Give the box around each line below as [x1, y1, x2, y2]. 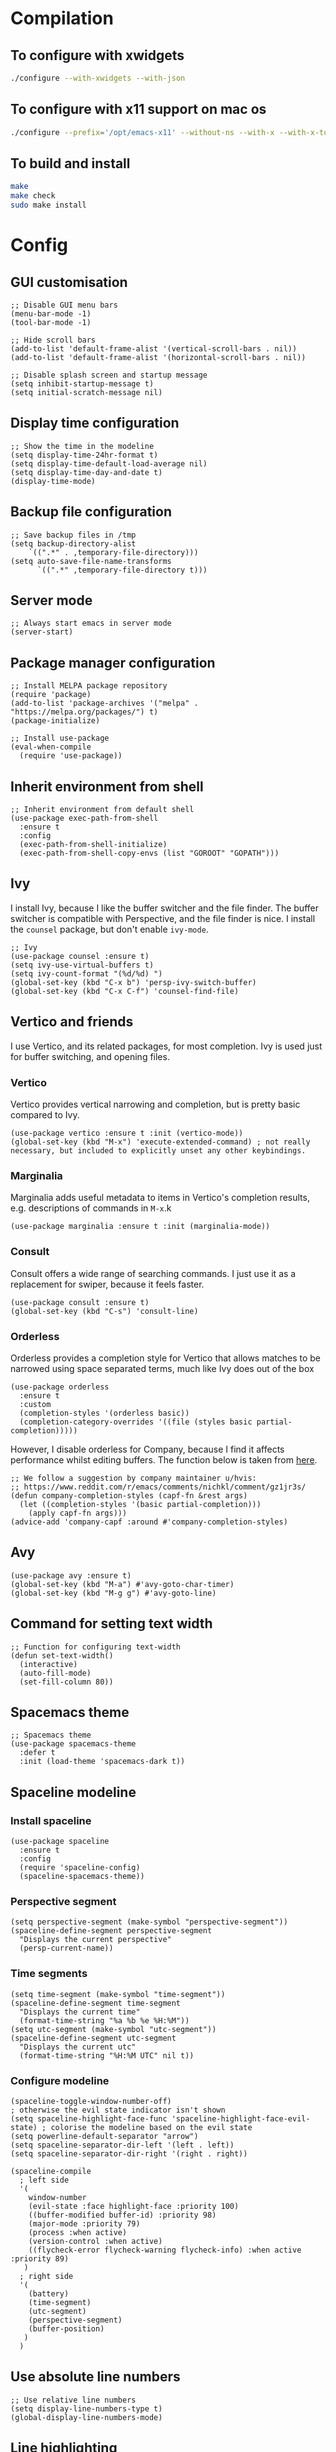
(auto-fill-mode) [19, 1668, 92, 1678]
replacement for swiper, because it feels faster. [10, 1278, 205, 1290]
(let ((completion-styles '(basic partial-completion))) [19, 1499, 262, 1509]
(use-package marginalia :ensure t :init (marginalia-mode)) [10, 1222, 271, 1232]
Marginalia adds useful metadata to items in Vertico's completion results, [10, 1192, 310, 1204]
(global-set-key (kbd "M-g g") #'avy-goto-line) [10, 1588, 217, 1598]
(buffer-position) [28, 2323, 105, 2334]
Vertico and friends [10, 1013, 134, 1031]
